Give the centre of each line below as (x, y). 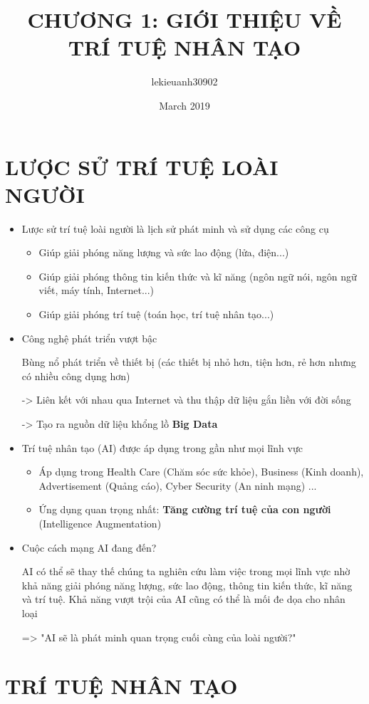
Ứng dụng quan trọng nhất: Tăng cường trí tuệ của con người (185, 509)
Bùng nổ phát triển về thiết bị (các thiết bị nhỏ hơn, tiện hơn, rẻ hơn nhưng (189, 362)
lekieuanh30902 (184, 82)
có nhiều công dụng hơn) (76, 375)
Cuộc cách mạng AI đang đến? (89, 547)
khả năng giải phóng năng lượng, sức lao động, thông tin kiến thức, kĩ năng (187, 585)
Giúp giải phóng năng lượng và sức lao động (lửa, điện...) (164, 252)
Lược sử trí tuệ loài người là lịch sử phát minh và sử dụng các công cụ (175, 228)
